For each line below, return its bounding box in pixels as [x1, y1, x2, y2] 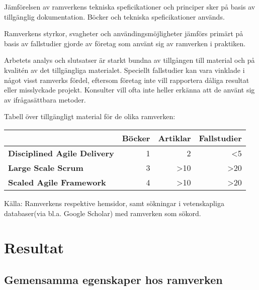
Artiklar [158, 132, 191, 144]
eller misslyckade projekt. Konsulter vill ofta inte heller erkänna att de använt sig [4, 84, 255, 95]
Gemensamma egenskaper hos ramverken [4, 271, 223, 287]
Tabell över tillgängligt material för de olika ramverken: [4, 111, 176, 122]
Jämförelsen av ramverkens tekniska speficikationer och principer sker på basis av [4, 2, 255, 12]
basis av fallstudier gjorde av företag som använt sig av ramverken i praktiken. [4, 38, 246, 48]
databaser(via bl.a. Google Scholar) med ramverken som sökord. [4, 208, 201, 218]
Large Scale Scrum [8, 161, 83, 173]
